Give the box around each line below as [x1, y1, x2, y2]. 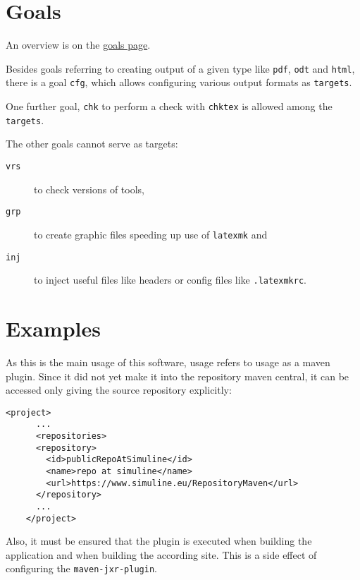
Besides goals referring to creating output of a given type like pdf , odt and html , [6, 61, 355, 75]
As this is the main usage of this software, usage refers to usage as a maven [6, 354, 330, 369]
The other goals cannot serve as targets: [6, 136, 178, 151]
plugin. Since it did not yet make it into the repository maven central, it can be [6, 368, 349, 383]
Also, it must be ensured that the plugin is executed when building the [6, 533, 312, 548]
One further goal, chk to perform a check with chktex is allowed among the [6, 99, 333, 114]
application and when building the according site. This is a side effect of [6, 547, 317, 562]
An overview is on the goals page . [6, 37, 151, 52]
